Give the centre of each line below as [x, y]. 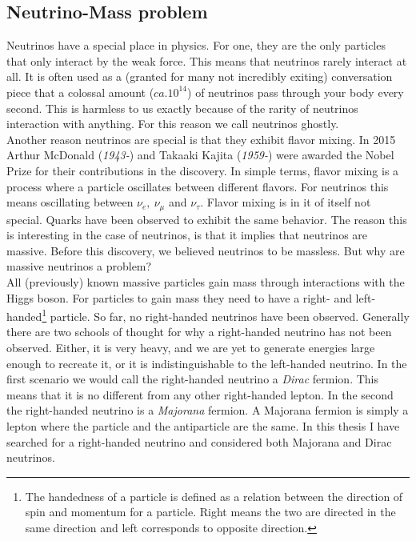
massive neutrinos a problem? [79, 266]
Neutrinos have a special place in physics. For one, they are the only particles [196, 45]
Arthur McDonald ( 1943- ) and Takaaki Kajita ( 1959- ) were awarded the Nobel [200, 155]
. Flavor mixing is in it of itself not [286, 202]
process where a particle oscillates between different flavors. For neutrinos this [198, 186]
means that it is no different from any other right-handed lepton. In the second [200, 394]
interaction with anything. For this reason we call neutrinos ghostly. [173, 124]
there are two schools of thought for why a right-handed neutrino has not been [199, 332]
